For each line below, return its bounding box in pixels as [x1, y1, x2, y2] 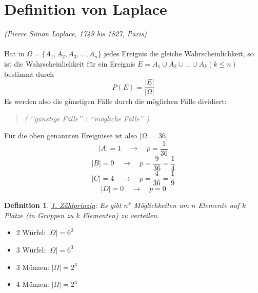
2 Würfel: [16, 227, 46, 238]
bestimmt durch [4, 68, 54, 79]
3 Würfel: [16, 244, 46, 255]
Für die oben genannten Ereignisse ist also [4, 130, 137, 141]
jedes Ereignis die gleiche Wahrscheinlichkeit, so [104, 48, 254, 59]
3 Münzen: [16, 261, 49, 272]
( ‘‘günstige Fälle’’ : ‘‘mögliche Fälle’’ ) [24, 113, 150, 123]
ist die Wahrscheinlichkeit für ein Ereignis [4, 58, 135, 69]
